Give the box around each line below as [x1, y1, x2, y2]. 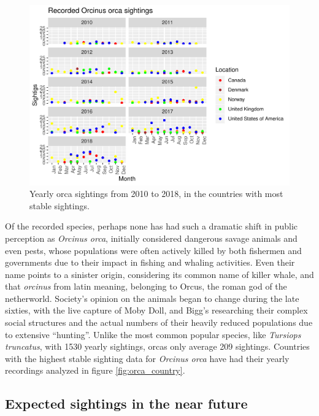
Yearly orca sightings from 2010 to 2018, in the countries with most [29, 187, 283, 200]
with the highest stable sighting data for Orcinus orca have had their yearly [5, 352, 290, 364]
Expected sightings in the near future [5, 394, 248, 413]
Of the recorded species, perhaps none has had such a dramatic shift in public [5, 220, 298, 233]
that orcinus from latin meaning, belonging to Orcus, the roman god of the [5, 280, 287, 293]
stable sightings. [29, 199, 90, 212]
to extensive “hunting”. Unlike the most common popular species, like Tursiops [5, 328, 301, 341]
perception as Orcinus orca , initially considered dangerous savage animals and [5, 231, 298, 244]
